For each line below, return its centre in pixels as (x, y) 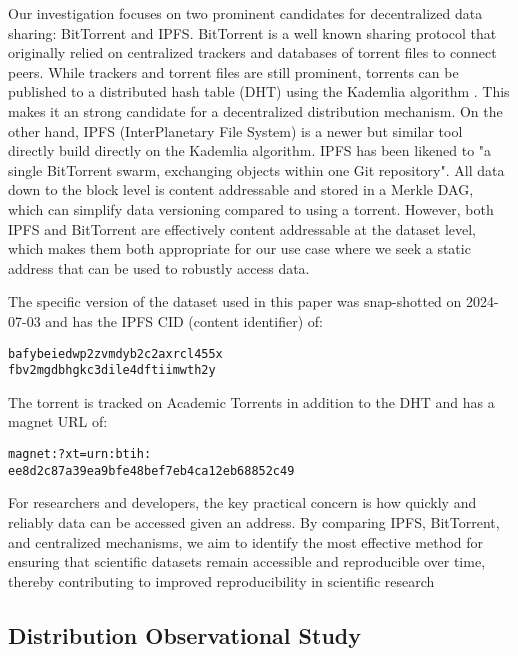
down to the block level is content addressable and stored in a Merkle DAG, (241, 189)
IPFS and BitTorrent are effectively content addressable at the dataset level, (242, 228)
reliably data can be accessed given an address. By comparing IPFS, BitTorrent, (254, 521)
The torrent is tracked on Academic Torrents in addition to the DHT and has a (251, 401)
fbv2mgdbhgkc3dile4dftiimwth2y (112, 370)
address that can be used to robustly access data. (159, 267)
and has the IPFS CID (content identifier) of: (184, 320)
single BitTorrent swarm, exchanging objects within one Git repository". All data (256, 169)
